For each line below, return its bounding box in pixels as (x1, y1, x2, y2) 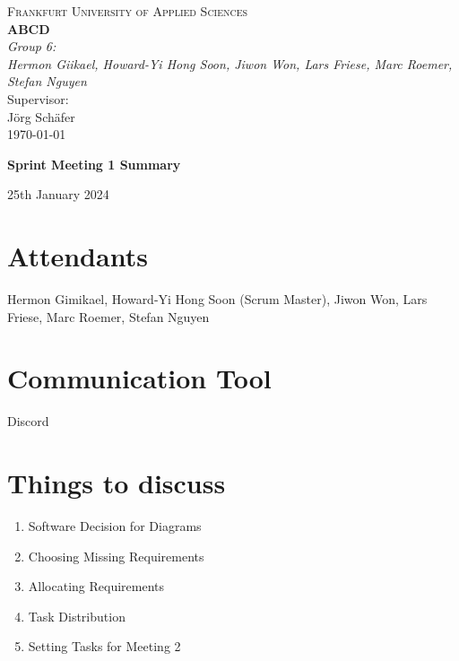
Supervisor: (7, 89, 69, 108)
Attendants (7, 238, 148, 274)
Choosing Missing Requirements (28, 546, 204, 565)
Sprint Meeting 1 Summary (7, 154, 181, 173)
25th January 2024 (7, 185, 109, 204)
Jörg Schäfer (7, 107, 75, 126)
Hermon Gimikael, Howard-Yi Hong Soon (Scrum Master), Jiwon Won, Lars (7, 290, 428, 309)
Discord (7, 412, 49, 431)
